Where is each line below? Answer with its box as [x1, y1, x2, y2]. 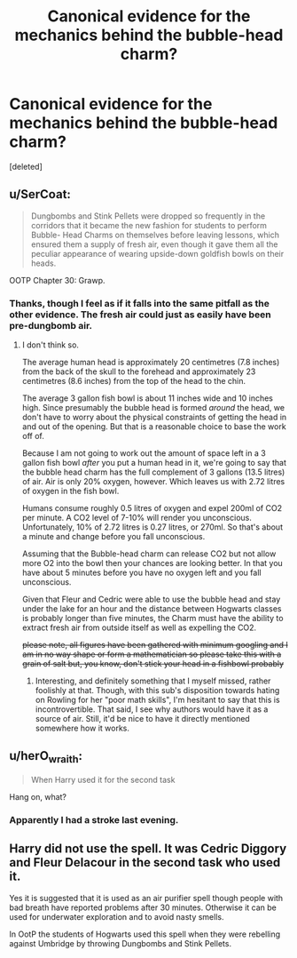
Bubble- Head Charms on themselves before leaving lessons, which [30, 229, 280, 240]
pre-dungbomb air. [9, 319, 93, 331]
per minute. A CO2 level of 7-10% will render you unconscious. [21, 513, 253, 523]
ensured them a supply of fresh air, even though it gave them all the [30, 238, 278, 250]
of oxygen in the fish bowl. [21, 486, 120, 497]
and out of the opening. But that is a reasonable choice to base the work [21, 421, 286, 432]
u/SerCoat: [9, 187, 71, 202]
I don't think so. [21, 339, 80, 350]
